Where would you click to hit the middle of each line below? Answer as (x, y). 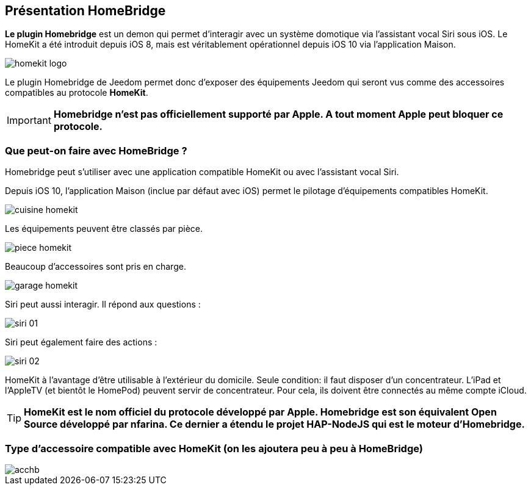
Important (29, 121)
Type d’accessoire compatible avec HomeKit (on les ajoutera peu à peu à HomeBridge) (214, 448)
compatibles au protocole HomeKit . (77, 93)
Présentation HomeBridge (85, 11)
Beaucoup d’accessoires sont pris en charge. (96, 267)
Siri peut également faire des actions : (81, 342)
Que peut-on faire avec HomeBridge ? (96, 150)
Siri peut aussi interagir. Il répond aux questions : (103, 304)
